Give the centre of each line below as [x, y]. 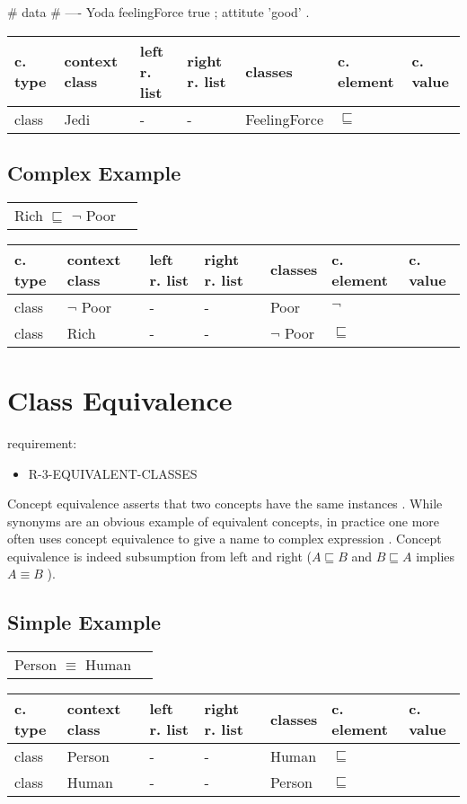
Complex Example [94, 172]
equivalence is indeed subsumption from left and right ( [160, 556]
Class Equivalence [120, 399]
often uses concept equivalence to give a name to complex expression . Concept [225, 539]
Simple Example [84, 622]
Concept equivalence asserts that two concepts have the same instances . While [225, 504]
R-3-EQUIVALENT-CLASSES [113, 473]
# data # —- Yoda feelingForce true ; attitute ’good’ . [159, 12]
